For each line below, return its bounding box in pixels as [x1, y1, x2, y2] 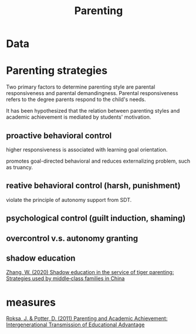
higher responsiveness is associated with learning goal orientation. [6, 146, 168, 153]
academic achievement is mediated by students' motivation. [6, 113, 151, 121]
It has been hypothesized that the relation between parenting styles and [6, 107, 180, 114]
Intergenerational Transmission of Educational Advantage [6, 321, 145, 328]
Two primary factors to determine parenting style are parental [6, 83, 156, 90]
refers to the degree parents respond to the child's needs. [6, 96, 146, 103]
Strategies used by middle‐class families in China [6, 275, 125, 282]
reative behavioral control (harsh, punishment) [6, 181, 181, 191]
